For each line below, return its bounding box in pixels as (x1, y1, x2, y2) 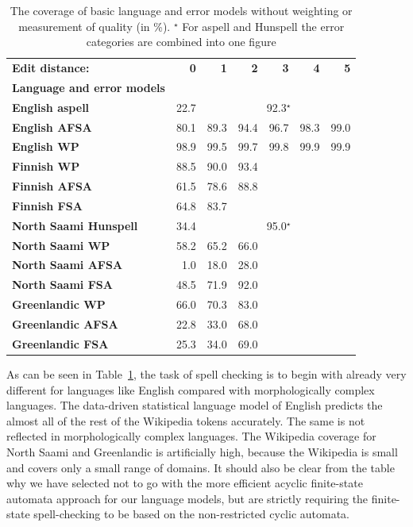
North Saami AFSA (12, 256, 123, 273)
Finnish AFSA (12, 178, 93, 194)
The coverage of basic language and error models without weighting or (10, 2, 353, 18)
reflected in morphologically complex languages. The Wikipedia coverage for (6, 428, 376, 444)
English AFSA (12, 118, 92, 135)
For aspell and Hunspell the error (182, 17, 345, 34)
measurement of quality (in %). (18, 17, 171, 34)
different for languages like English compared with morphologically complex (6, 381, 375, 398)
